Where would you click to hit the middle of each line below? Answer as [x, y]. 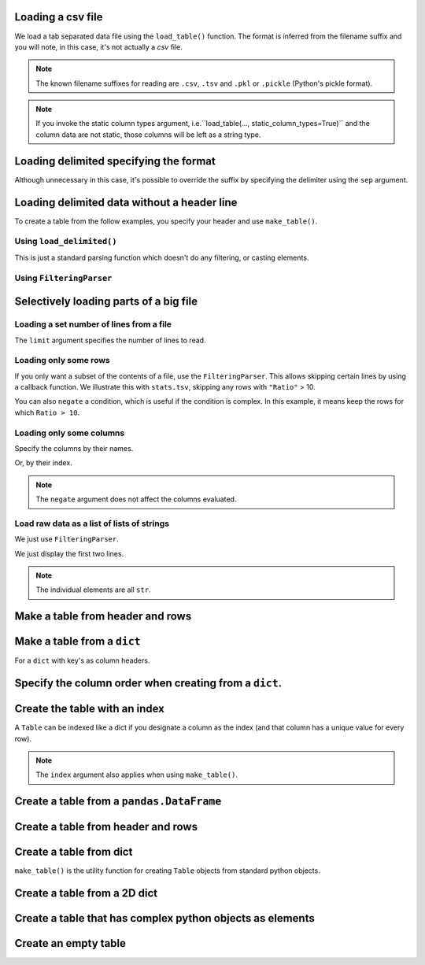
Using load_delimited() [66, 242]
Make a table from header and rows [103, 617]
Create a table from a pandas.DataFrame [118, 802]
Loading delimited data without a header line [126, 202]
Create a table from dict [74, 852]
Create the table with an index [89, 709]
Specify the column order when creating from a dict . [148, 684]
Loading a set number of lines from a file [93, 324]
